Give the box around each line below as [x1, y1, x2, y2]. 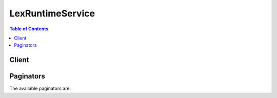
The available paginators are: [9, 85, 71, 92]
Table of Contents [9, 26, 49, 32]
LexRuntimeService [9, 8, 95, 19]
